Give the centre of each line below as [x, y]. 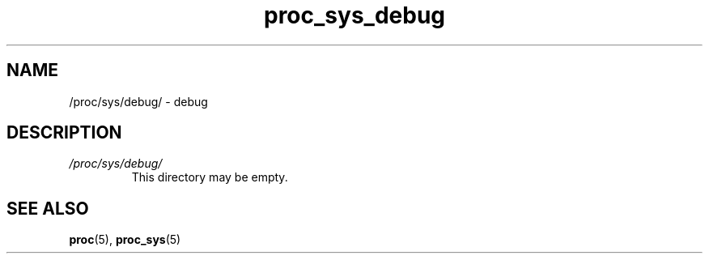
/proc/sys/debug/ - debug [138, 101]
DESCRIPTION [64, 133]
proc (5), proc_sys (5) [125, 240]
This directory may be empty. [210, 177]
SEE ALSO [48, 208]
